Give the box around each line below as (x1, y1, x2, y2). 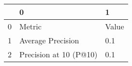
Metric (19, 21, 42, 32)
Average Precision (19, 35, 79, 46)
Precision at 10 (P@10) (19, 49, 98, 60)
